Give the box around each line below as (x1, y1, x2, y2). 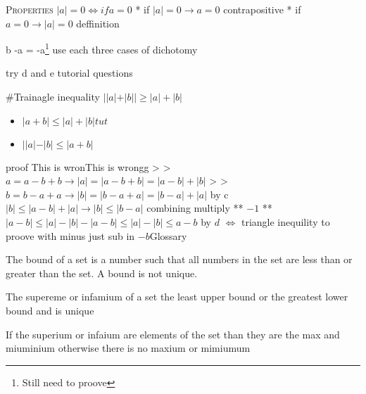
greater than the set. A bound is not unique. (6, 265, 198, 280)
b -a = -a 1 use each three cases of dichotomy (6, 40, 198, 56)
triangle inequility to (241, 215, 330, 229)
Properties (6, 2, 53, 16)
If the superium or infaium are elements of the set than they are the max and (6, 326, 340, 341)
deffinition (76, 15, 120, 30)
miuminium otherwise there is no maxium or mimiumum (6, 341, 251, 355)
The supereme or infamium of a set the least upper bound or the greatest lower (6, 289, 348, 304)
